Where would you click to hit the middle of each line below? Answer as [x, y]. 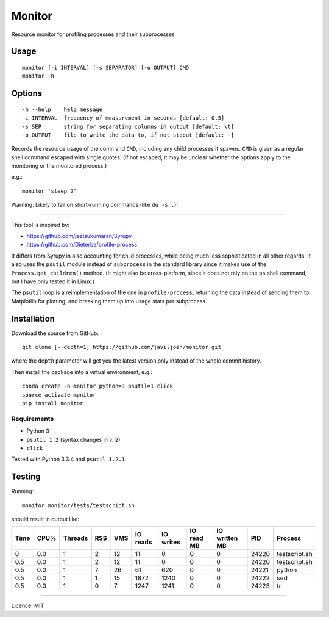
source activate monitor [59, 395]
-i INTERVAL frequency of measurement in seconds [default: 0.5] [123, 118]
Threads [76, 538]
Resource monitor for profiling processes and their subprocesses [93, 34]
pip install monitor [53, 403]
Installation [33, 318]
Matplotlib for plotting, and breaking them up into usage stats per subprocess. [109, 301]
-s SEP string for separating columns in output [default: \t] [128, 126]
